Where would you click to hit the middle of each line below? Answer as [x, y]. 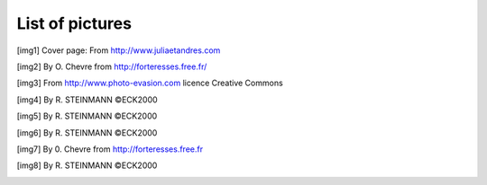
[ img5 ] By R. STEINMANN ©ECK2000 [87, 116]
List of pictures [74, 23]
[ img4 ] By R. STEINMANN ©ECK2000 [87, 100]
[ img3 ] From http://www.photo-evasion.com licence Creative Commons [150, 83]
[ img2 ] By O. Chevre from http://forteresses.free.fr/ [112, 66]
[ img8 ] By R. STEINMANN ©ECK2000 [87, 165]
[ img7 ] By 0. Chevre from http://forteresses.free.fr [110, 149]
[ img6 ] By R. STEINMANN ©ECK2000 [87, 132]
